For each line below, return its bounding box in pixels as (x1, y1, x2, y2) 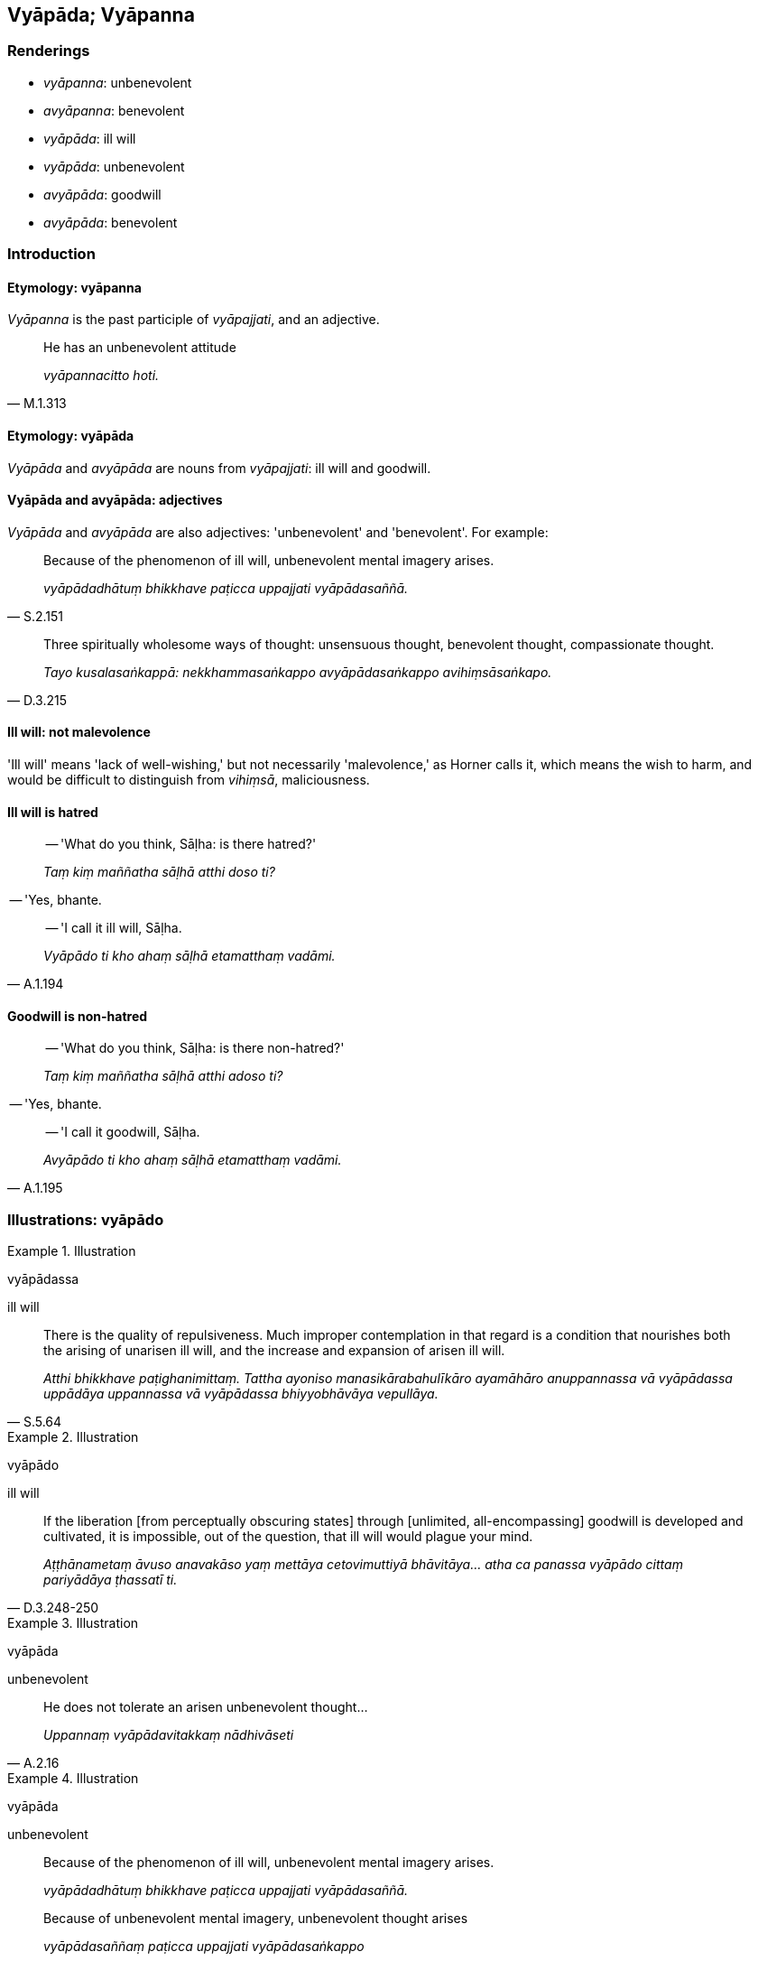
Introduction (7, 245, 96, 264)
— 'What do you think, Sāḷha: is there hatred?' (45, 836, 317, 852)
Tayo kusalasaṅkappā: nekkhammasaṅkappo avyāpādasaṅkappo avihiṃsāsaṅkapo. (43, 664, 552, 680)
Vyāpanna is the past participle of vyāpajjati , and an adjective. (7, 311, 380, 328)
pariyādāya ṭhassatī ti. (43, 1572, 178, 1588)
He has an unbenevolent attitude (43, 339, 236, 356)
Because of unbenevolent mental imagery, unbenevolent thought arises (43, 1910, 468, 1927)
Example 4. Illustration (7, 1770, 139, 1787)
